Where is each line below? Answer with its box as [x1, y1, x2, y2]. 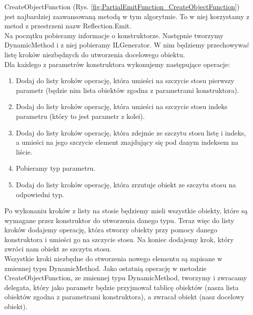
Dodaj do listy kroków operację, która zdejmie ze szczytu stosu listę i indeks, [16, 127, 246, 137]
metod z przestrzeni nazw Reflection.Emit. [4, 21, 131, 31]
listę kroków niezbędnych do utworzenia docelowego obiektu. [4, 49, 185, 59]
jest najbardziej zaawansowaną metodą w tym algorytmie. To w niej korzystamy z [4, 11, 250, 21]
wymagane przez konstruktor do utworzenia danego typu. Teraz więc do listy [4, 215, 234, 225]
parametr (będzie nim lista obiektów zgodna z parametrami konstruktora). [16, 85, 239, 95]
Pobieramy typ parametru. [16, 163, 96, 173]
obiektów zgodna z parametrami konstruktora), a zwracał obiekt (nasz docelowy [4, 292, 245, 302]
